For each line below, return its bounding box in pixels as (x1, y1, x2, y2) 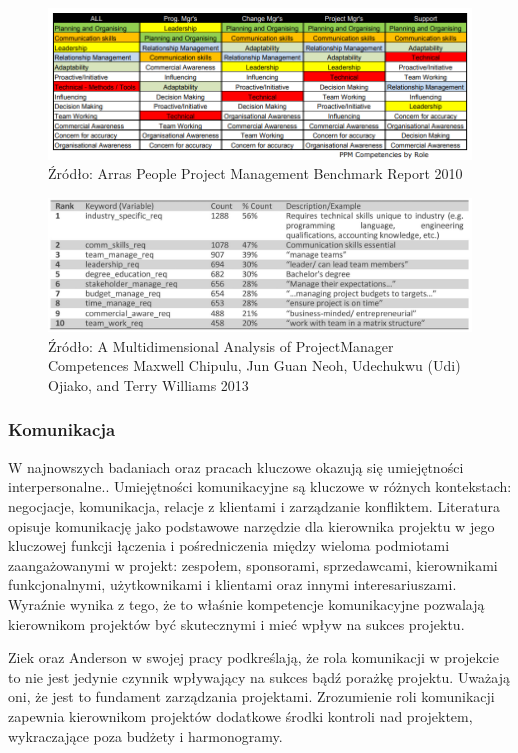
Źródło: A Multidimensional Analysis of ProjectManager (48, 335, 394, 356)
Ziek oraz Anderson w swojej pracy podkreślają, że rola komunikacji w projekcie (8, 647, 499, 668)
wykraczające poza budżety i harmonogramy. (8, 725, 283, 746)
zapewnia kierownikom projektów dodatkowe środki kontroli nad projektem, (8, 705, 473, 726)
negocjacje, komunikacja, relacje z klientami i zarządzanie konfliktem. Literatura (8, 495, 500, 516)
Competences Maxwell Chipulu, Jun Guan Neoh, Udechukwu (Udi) (48, 355, 461, 376)
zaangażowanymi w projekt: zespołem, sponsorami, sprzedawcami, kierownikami (8, 554, 498, 575)
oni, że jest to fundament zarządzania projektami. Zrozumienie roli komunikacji (8, 686, 495, 707)
